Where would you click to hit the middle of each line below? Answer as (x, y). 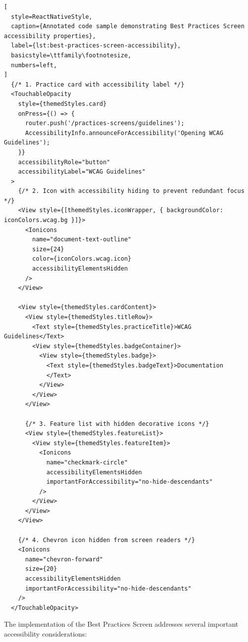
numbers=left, (34, 65)
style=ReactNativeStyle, (52, 17)
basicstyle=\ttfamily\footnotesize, (71, 55)
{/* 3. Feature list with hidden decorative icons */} (117, 424)
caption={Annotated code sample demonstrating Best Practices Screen (128, 26)
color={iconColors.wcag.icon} (82, 259)
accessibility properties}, (50, 36)
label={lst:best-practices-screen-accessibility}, (96, 46)
